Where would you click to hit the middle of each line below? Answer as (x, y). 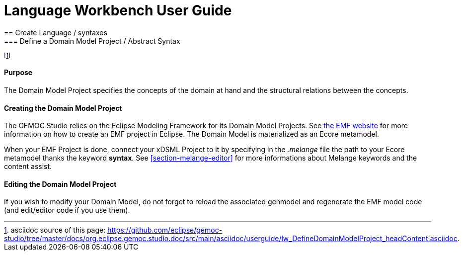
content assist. (28, 167)
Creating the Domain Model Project (63, 108)
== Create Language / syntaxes (56, 32)
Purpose (18, 73)
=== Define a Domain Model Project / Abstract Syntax (92, 41)
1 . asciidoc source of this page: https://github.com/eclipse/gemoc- (113, 230)
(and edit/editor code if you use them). (67, 210)
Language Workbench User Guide (118, 10)
